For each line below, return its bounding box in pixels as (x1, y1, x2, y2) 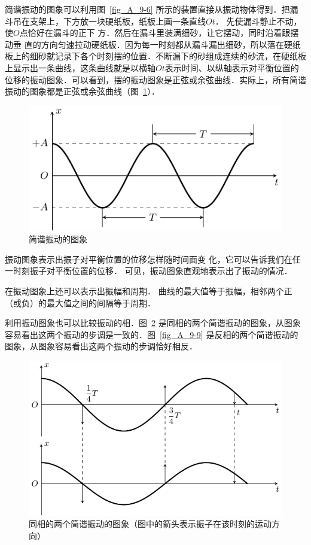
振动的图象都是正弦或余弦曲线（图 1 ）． (5, 85, 160, 98)
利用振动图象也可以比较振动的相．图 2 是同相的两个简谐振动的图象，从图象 (5, 316, 301, 329)
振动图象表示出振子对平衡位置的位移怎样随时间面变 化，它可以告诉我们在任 (5, 252, 301, 265)
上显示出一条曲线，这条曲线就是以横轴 (5, 61, 155, 74)
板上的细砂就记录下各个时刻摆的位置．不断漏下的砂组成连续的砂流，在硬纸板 (5, 50, 306, 62)
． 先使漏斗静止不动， (215, 14, 302, 27)
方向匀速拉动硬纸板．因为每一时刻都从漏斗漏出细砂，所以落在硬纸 (41, 38, 301, 50)
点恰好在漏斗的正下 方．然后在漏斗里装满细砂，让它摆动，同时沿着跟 (19, 26, 291, 39)
